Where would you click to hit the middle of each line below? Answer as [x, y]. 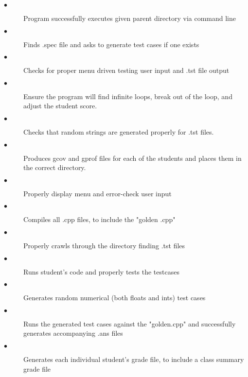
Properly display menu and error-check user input [97, 193]
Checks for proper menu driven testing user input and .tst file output [126, 70]
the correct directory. [55, 167]
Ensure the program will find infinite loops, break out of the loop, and [128, 96]
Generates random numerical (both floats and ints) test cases [115, 298]
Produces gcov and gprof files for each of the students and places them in [133, 158]
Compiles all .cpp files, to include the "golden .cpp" [99, 219]
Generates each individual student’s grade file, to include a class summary [134, 359]
